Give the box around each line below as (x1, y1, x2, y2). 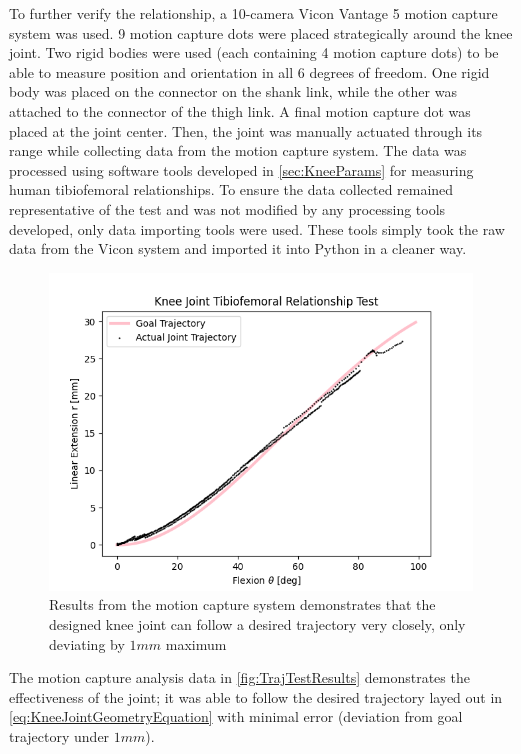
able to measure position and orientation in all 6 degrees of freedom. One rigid (9, 61, 490, 82)
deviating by (49, 633, 125, 654)
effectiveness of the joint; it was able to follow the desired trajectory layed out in (9, 686, 503, 707)
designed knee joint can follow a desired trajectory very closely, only (49, 613, 466, 634)
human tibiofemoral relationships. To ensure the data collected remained (9, 179, 454, 200)
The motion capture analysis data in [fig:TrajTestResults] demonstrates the (9, 667, 470, 688)
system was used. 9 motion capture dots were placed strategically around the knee (9, 22, 513, 43)
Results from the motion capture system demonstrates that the (49, 594, 436, 615)
